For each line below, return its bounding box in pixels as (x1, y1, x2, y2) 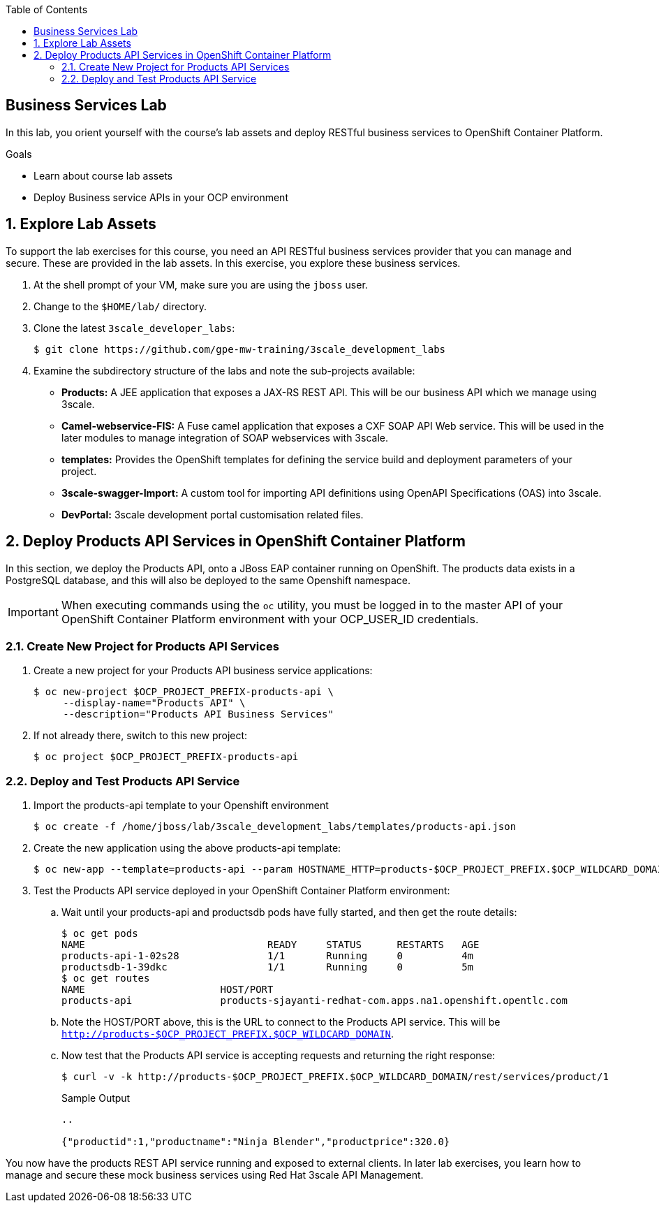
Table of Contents (6, 3, 88, 15)
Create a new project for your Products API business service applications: (34, 664, 373, 677)
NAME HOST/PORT (61, 984, 274, 996)
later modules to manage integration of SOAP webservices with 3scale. (61, 431, 388, 444)
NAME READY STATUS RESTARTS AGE (61, 939, 480, 951)
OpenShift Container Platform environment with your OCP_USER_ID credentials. (61, 611, 479, 626)
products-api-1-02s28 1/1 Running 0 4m (61, 950, 474, 962)
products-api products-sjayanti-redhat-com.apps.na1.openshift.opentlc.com (61, 995, 568, 1007)
